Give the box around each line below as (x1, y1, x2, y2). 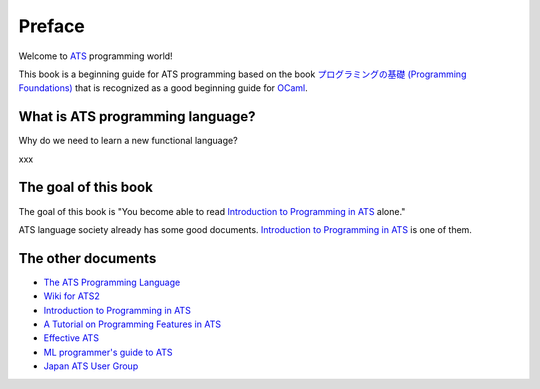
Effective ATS (43, 332, 100, 344)
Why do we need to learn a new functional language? (18, 135, 239, 147)
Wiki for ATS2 (43, 290, 100, 302)
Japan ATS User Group (43, 360, 139, 372)
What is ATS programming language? (18, 108, 256, 125)
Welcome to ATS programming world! (18, 50, 174, 62)
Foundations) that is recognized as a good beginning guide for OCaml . (18, 82, 309, 94)
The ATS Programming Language (43, 276, 181, 288)
